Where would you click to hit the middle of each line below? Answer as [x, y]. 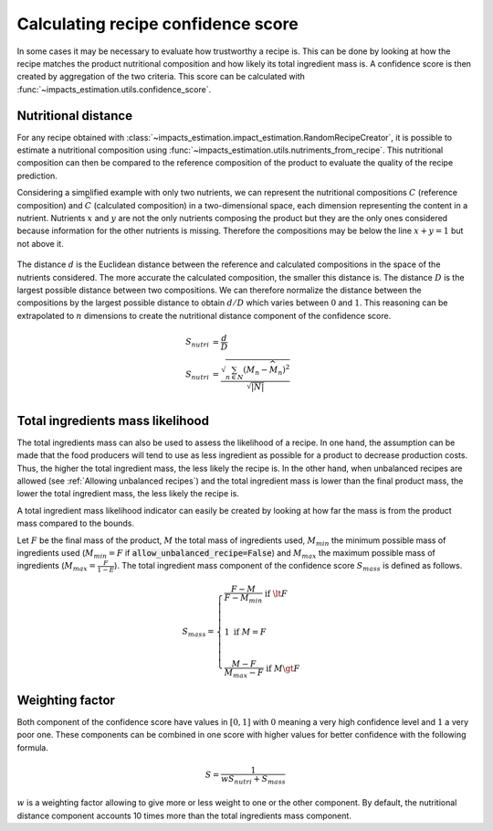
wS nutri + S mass [253, 780]
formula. [33, 747]
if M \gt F [283, 669]
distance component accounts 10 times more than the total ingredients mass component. [184, 815]
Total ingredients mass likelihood [113, 421]
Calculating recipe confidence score [157, 24]
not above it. [40, 243]
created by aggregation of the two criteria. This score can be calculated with [161, 77]
